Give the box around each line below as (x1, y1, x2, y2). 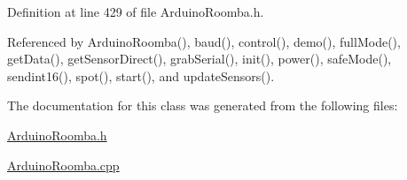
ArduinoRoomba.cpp (7, 155, 120, 174)
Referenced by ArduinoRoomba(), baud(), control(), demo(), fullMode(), (7, 32, 401, 50)
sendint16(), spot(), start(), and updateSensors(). (7, 66, 275, 85)
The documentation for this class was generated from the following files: (7, 96, 398, 115)
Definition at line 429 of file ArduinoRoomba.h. (7, 3, 264, 20)
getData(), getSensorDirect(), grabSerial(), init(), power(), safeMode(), (7, 49, 392, 68)
